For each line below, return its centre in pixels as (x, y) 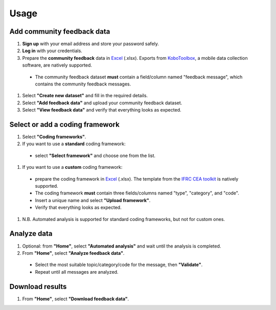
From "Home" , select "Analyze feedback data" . (73, 253)
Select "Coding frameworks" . (54, 137)
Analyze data (31, 234)
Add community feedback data (60, 31)
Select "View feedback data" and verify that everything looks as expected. (102, 110)
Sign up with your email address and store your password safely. (91, 44)
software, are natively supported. (57, 65)
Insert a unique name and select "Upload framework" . (93, 200)
